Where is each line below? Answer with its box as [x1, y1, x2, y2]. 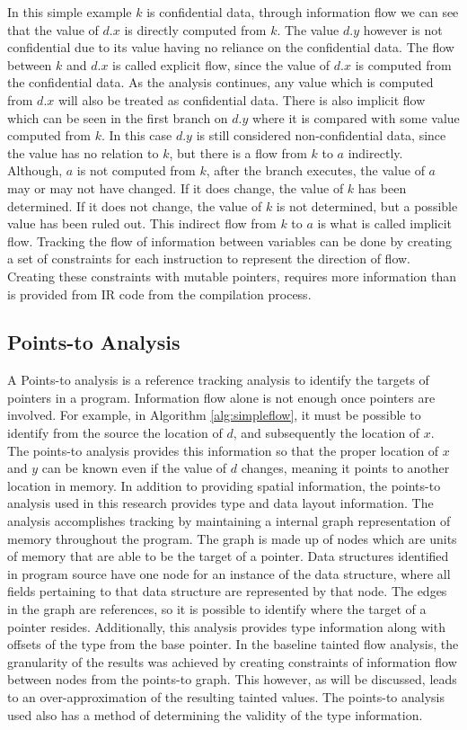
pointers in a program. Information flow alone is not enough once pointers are [7, 387, 436, 406]
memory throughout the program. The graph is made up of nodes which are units [7, 529, 457, 547]
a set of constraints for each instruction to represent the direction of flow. [7, 249, 410, 268]
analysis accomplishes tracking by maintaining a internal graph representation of [7, 512, 451, 530]
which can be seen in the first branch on [7, 108, 228, 127]
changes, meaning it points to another [241, 458, 450, 477]
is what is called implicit [317, 214, 453, 233]
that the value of [7, 20, 99, 39]
